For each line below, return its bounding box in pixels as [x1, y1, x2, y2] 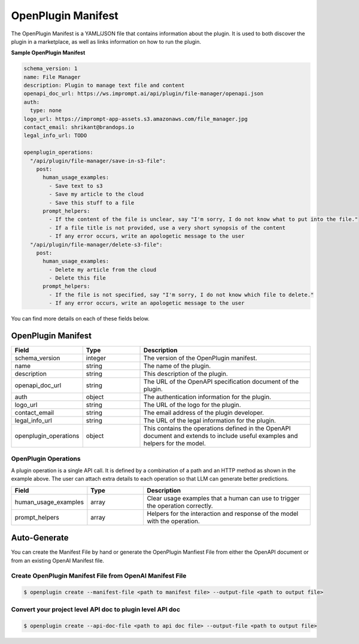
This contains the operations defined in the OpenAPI [143, 424, 291, 433]
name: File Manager [23, 74, 81, 80]
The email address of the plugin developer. [143, 409, 264, 417]
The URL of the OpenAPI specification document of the [143, 378, 299, 386]
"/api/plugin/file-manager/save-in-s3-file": [30, 157, 166, 164]
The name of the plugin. [143, 362, 211, 370]
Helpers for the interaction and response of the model [147, 509, 299, 518]
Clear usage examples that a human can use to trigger [147, 494, 300, 502]
